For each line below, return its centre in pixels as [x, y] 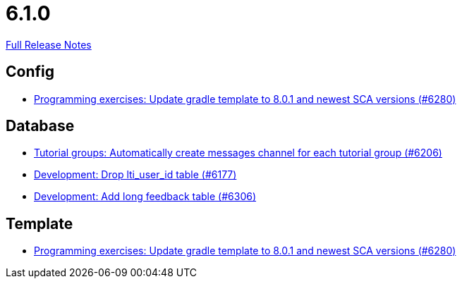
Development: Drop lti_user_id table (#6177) [135, 175]
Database [40, 126]
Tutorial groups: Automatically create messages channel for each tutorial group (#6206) [238, 153]
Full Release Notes [49, 44]
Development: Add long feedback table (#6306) [145, 197]
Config [30, 72]
